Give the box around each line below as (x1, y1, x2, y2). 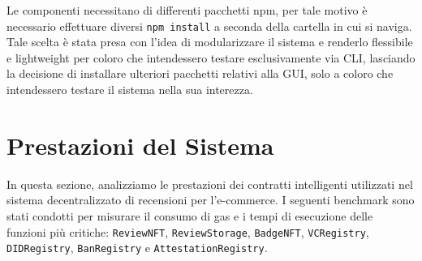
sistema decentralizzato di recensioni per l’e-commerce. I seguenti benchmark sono (6, 191, 415, 208)
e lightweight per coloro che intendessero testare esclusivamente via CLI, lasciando (6, 49, 416, 66)
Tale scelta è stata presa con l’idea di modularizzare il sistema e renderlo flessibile (6, 33, 413, 50)
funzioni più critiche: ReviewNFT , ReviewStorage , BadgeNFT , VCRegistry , (6, 223, 369, 240)
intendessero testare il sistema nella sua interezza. (6, 81, 253, 98)
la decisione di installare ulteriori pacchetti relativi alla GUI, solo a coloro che (6, 65, 394, 82)
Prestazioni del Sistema (6, 128, 274, 161)
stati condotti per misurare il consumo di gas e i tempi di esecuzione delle (6, 207, 373, 224)
